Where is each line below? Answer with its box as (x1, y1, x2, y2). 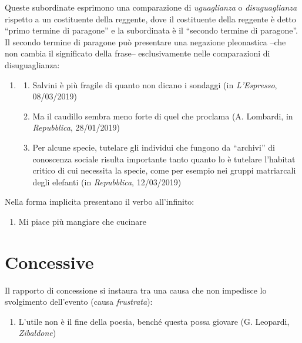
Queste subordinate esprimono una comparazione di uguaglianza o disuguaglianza (5, 1, 297, 13)
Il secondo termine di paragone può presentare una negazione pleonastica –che (5, 35, 286, 48)
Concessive (5, 249, 94, 274)
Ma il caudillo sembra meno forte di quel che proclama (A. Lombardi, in (32, 109, 293, 122)
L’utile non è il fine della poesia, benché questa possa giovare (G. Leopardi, (18, 315, 290, 327)
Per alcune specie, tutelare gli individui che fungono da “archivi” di (32, 141, 275, 153)
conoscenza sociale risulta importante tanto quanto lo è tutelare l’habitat (32, 152, 296, 165)
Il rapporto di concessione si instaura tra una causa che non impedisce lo (5, 284, 267, 296)
